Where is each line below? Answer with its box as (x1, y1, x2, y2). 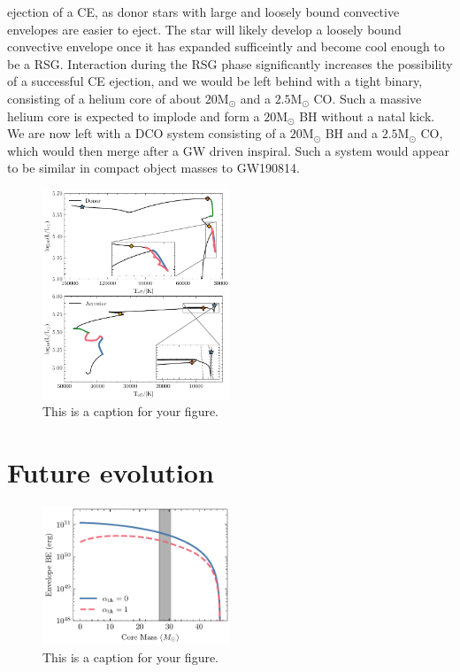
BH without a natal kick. (299, 106, 435, 125)
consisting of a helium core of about (7, 89, 202, 107)
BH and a (325, 124, 378, 143)
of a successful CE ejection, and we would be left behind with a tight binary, (7, 72, 423, 90)
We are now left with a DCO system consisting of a (7, 124, 287, 143)
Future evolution (7, 454, 214, 490)
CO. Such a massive (313, 89, 422, 107)
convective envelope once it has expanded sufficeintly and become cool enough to (7, 37, 445, 56)
